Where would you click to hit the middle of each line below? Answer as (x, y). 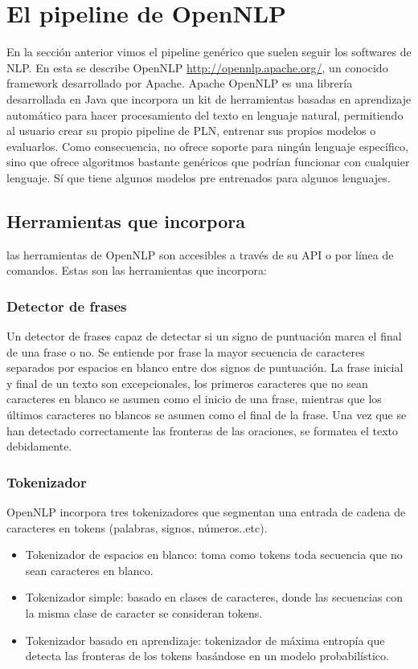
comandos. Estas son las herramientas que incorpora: (137, 270)
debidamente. (39, 446)
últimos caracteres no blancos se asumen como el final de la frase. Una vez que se (207, 415)
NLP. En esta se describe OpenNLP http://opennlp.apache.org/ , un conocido (197, 67)
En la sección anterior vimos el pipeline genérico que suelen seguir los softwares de (209, 52)
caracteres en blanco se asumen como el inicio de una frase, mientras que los (194, 399)
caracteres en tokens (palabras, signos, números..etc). (137, 527)
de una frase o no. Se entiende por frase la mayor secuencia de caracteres (186, 351)
